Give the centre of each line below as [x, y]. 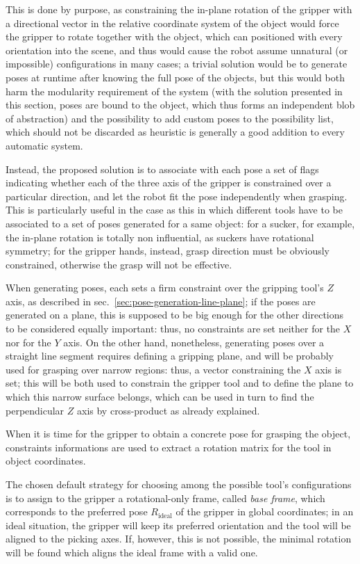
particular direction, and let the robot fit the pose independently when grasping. [177, 196]
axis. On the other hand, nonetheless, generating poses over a [194, 342]
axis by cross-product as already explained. [169, 410]
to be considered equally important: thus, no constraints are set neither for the [173, 329]
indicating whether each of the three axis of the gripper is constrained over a [169, 183]
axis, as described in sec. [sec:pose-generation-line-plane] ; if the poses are [161, 301]
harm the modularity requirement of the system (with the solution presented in [174, 91]
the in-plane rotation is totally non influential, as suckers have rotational [160, 237]
